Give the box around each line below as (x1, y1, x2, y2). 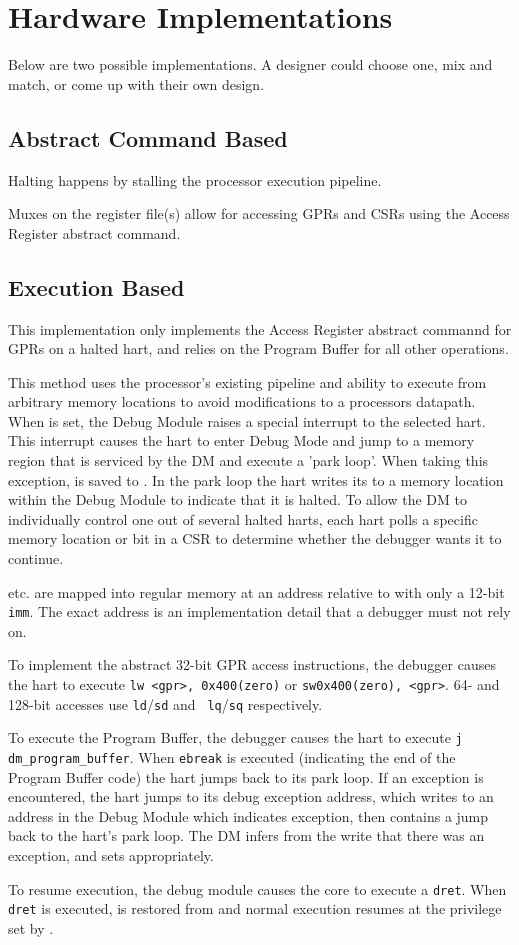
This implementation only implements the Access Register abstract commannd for (8, 318, 512, 339)
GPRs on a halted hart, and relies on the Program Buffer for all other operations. (8, 338, 509, 359)
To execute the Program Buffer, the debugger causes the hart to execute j (8, 727, 463, 748)
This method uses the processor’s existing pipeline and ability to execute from (8, 371, 487, 392)
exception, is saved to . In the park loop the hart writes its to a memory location (8, 469, 504, 490)
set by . (8, 917, 54, 938)
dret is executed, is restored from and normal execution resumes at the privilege (8, 898, 502, 919)
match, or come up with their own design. (8, 73, 265, 94)
